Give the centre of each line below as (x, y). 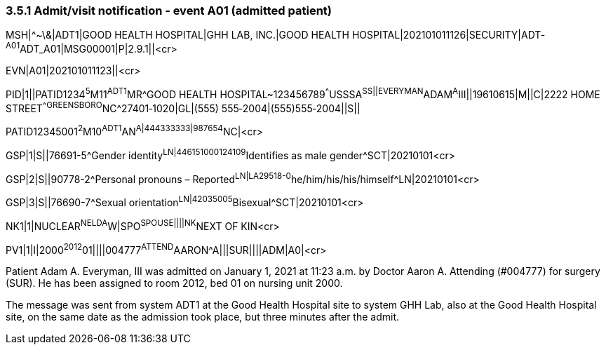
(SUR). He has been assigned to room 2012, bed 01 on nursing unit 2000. (174, 283)
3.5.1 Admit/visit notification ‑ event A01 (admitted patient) (169, 11)
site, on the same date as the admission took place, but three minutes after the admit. (203, 317)
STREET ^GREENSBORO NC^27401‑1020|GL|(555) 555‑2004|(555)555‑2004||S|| (183, 107)
